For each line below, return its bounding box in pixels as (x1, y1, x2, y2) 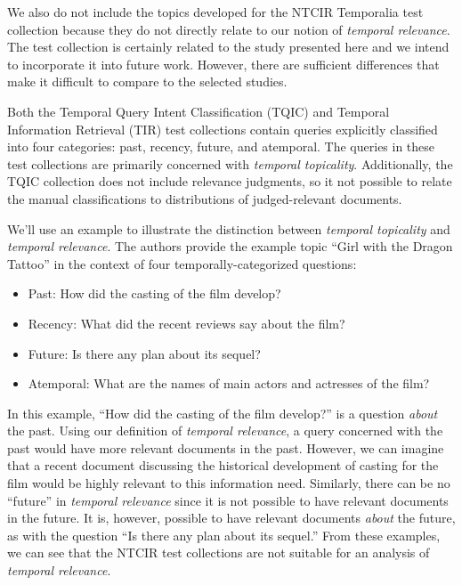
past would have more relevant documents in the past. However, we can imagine (7, 438, 444, 457)
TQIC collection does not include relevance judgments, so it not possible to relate (7, 172, 452, 191)
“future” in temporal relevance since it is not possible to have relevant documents (7, 491, 449, 509)
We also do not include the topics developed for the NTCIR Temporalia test (7, 3, 424, 20)
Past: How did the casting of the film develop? (28, 284, 281, 303)
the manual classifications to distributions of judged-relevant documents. (7, 189, 402, 207)
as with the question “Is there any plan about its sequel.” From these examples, (7, 525, 441, 544)
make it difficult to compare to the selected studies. (7, 72, 288, 91)
